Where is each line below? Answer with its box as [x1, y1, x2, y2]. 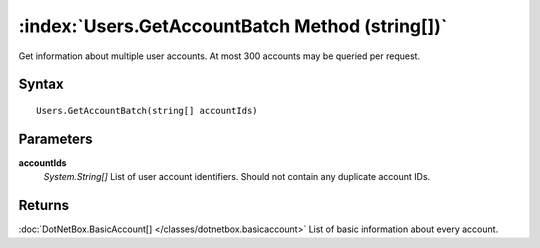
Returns [18, 197, 70, 214]
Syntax [18, 76, 64, 93]
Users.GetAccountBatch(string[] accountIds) [36, 105, 259, 116]
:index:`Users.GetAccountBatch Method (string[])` [18, 15, 448, 37]
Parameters [18, 130, 93, 147]
